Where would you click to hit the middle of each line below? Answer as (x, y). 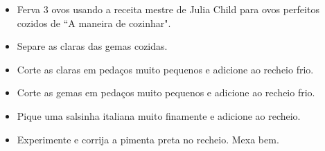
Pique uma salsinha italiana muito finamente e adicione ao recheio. (159, 115)
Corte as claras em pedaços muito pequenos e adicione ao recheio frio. (165, 69)
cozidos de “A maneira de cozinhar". (94, 23)
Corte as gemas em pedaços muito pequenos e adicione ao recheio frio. (166, 92)
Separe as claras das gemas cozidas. (92, 46)
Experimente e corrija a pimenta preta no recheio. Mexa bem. (148, 139)
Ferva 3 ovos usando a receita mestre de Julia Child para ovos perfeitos (168, 9)
